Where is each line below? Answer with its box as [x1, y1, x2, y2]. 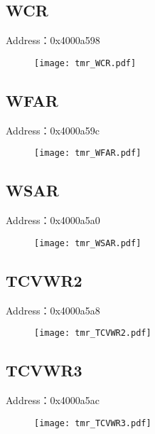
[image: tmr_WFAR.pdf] [34, 148, 141, 159]
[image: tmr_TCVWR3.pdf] [34, 418, 151, 428]
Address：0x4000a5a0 [6, 213, 100, 228]
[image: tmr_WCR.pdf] [34, 58, 137, 68]
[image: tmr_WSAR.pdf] [34, 238, 141, 248]
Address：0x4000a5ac [6, 393, 100, 408]
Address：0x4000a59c [6, 122, 100, 137]
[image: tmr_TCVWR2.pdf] [34, 328, 151, 339]
